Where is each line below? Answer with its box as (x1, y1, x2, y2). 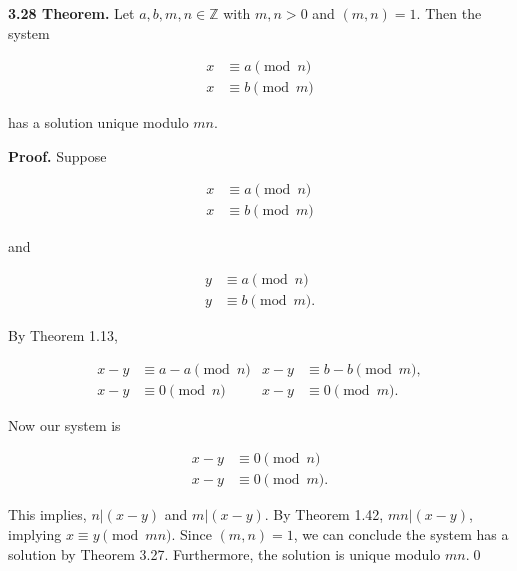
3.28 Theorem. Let (8, 3, 135, 23)
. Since (171, 524, 212, 545)
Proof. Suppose (8, 145, 107, 166)
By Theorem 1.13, (8, 325, 118, 346)
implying (8, 524, 62, 545)
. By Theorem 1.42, (264, 504, 384, 525)
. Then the (416, 3, 482, 23)
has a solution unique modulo (8, 112, 189, 133)
